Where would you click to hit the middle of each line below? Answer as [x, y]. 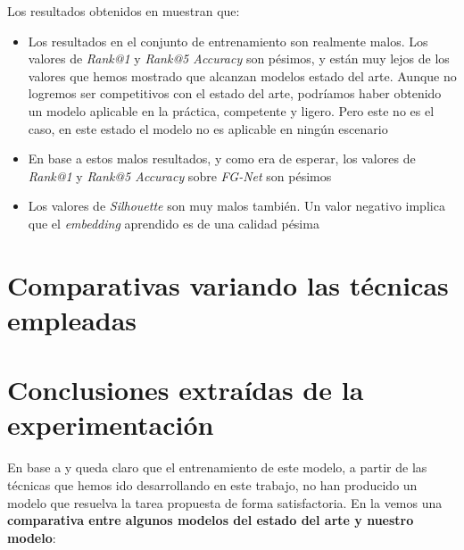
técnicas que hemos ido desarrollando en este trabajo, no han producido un [212, 485]
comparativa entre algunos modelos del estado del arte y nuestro [211, 520]
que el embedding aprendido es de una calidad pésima [174, 223]
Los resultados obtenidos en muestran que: [124, 11]
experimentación [111, 425]
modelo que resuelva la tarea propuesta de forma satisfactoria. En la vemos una [225, 502]
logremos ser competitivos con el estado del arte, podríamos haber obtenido [235, 93]
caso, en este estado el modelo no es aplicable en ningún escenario [208, 128]
